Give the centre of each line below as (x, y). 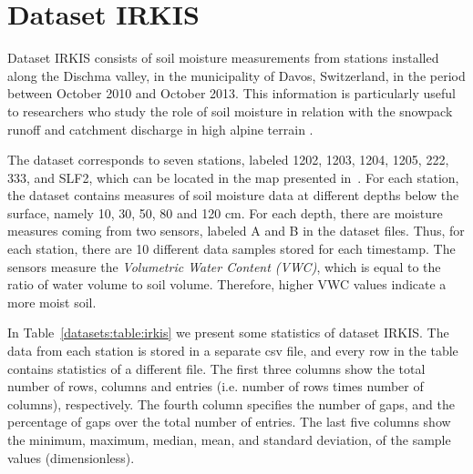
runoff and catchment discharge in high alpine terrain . (160, 129)
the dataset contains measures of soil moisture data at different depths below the (233, 195)
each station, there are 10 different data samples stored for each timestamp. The (231, 249)
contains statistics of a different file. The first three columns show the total (216, 368)
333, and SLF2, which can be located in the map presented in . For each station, (233, 177)
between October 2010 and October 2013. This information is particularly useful (232, 93)
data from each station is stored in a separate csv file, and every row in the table (233, 351)
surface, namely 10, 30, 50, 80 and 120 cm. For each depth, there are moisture (225, 212)
